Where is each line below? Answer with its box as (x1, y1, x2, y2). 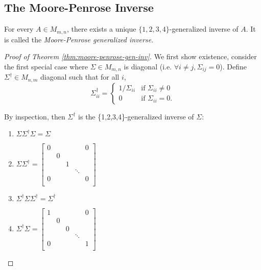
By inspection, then (4, 111, 65, 121)
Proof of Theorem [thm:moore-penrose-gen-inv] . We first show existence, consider (4, 51, 257, 62)
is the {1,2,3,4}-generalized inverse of (78, 111, 194, 121)
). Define (220, 61, 247, 71)
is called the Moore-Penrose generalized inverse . (4, 34, 154, 44)
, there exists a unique (66, 23, 136, 34)
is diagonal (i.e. (124, 61, 172, 71)
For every (4, 23, 34, 34)
